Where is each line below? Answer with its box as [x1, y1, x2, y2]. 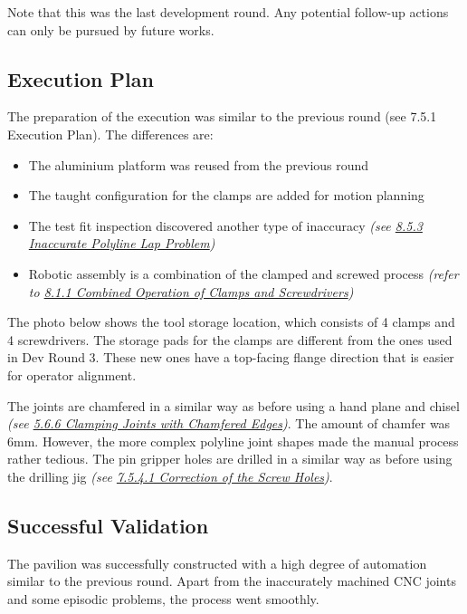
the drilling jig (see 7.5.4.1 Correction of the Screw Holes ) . [7, 466, 333, 485]
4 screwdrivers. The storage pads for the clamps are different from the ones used [7, 330, 453, 349]
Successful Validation [7, 511, 209, 539]
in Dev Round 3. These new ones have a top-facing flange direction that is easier [7, 348, 454, 367]
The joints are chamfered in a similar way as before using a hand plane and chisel [7, 396, 460, 415]
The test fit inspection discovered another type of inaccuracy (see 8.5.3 [28, 216, 423, 235]
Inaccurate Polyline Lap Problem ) [28, 234, 215, 253]
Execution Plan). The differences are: [7, 124, 214, 143]
